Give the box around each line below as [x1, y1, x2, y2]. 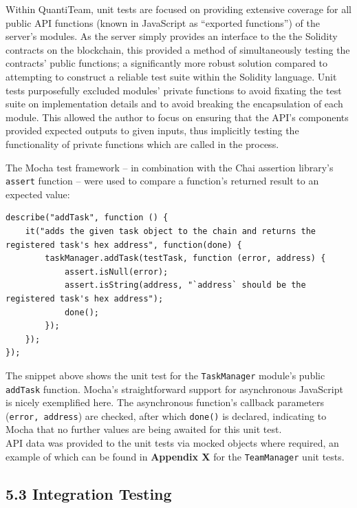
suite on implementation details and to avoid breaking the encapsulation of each [6, 96, 343, 111]
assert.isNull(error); [64, 266, 169, 277]
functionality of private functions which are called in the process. [6, 136, 279, 151]
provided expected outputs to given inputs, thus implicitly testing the [6, 123, 299, 138]
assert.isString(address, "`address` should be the [64, 280, 306, 290]
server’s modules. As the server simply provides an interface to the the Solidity [6, 29, 338, 43]
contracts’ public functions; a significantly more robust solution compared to [6, 56, 328, 70]
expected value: [6, 187, 70, 201]
